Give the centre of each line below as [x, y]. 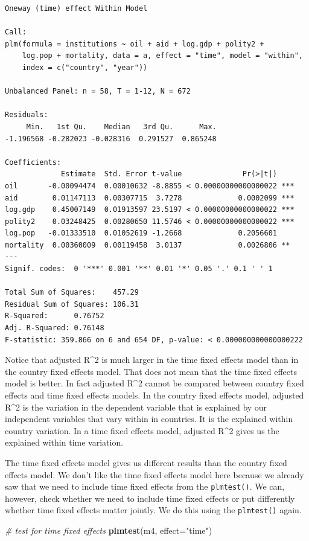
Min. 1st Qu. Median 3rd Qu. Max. [121, 126]
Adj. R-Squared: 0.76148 [55, 328]
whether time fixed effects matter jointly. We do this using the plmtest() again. [153, 510]
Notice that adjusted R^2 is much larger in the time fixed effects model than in [152, 360]
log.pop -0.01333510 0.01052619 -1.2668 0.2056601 [141, 233]
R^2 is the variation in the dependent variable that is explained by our [136, 407]
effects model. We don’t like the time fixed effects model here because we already [154, 474]
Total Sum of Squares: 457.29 [72, 293]
